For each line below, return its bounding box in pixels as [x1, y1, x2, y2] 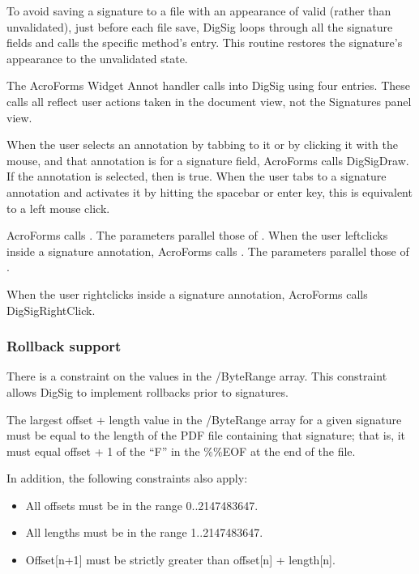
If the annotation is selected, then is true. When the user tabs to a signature [6, 168, 387, 185]
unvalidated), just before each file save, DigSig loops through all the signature [6, 18, 393, 35]
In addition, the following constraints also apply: [6, 470, 248, 487]
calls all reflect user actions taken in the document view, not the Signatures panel [6, 92, 412, 109]
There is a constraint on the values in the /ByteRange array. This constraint [6, 368, 387, 385]
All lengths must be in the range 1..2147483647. [25, 524, 263, 541]
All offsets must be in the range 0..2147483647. [25, 496, 259, 513]
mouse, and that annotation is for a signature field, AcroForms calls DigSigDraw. [6, 151, 409, 168]
